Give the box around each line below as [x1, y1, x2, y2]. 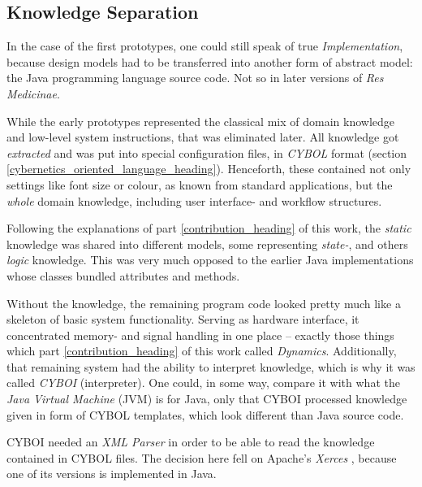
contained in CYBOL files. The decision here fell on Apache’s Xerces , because [6, 449, 397, 466]
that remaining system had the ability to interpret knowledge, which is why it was [6, 358, 416, 375]
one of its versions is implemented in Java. [6, 465, 217, 482]
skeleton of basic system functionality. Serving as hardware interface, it [6, 311, 360, 328]
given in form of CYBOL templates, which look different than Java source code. [6, 406, 404, 423]
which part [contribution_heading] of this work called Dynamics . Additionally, [6, 342, 397, 359]
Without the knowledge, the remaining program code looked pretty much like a [6, 294, 401, 311]
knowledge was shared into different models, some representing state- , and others [6, 235, 408, 252]
